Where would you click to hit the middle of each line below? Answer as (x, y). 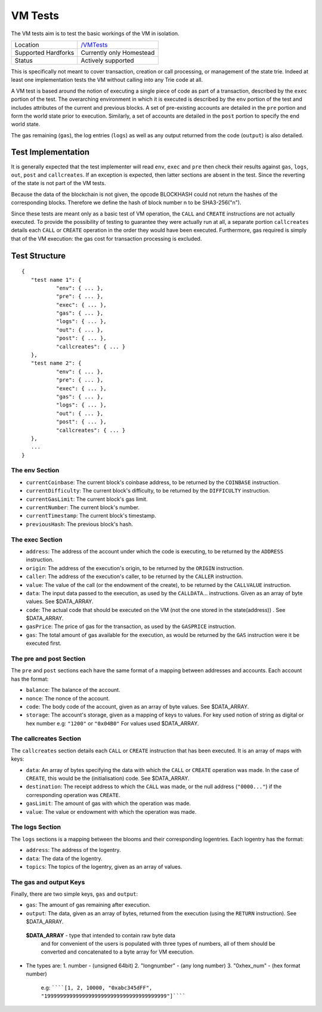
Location (27, 45)
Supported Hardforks (44, 53)
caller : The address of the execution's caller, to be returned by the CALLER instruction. (134, 577)
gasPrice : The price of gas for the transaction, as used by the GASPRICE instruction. (131, 626)
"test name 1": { (56, 280)
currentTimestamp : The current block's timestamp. (91, 516)
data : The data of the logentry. (64, 858)
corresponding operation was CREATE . (73, 795)
